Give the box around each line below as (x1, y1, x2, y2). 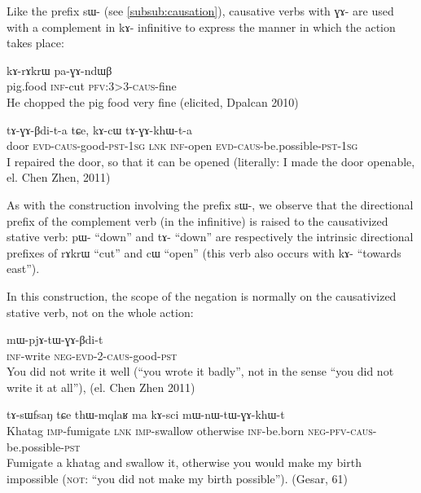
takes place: (7, 34, 64, 51)
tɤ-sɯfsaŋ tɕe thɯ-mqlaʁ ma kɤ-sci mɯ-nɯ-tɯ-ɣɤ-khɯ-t (7, 406, 285, 423)
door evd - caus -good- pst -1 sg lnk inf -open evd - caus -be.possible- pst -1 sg (7, 137, 358, 154)
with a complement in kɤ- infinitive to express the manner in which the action (7, 18, 396, 35)
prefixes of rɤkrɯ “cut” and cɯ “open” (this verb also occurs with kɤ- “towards (7, 244, 401, 261)
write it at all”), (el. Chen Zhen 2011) (7, 378, 195, 395)
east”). (7, 260, 40, 277)
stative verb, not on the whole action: (7, 303, 194, 320)
